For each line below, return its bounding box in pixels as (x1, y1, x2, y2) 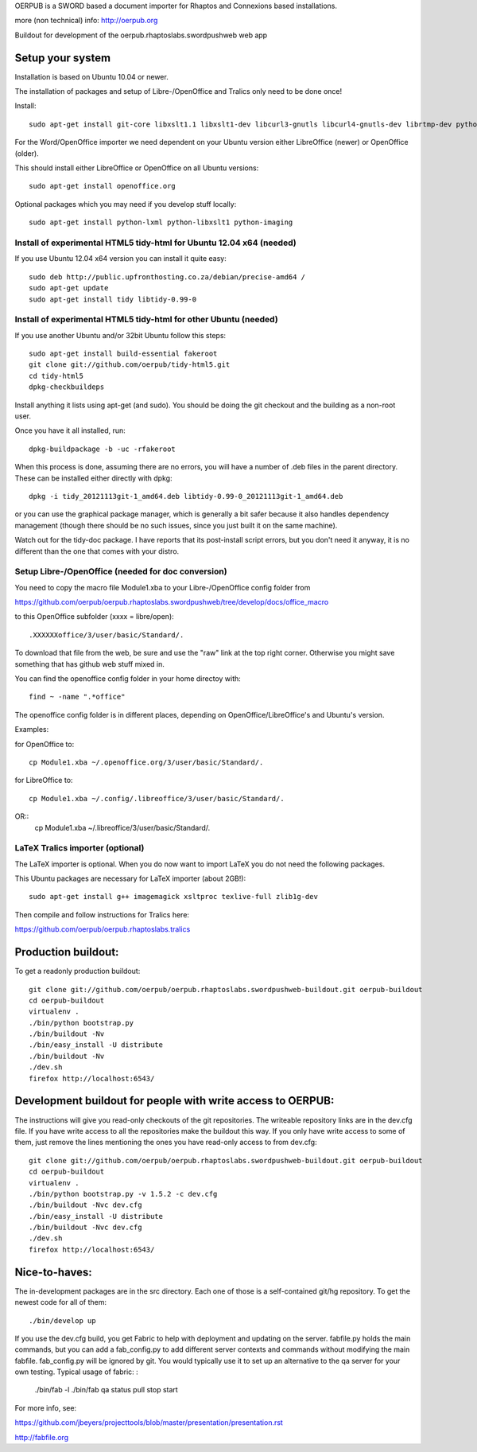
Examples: (14, 725, 49, 734)
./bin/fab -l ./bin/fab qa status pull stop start (34, 1385, 178, 1395)
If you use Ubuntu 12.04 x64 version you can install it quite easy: (14, 254, 227, 263)
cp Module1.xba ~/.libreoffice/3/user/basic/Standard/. (34, 823, 211, 832)
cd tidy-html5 (29, 371, 83, 380)
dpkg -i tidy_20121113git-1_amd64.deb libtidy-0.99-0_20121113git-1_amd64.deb (29, 492, 343, 500)
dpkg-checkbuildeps (29, 383, 105, 391)
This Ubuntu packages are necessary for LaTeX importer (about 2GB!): (14, 874, 246, 883)
